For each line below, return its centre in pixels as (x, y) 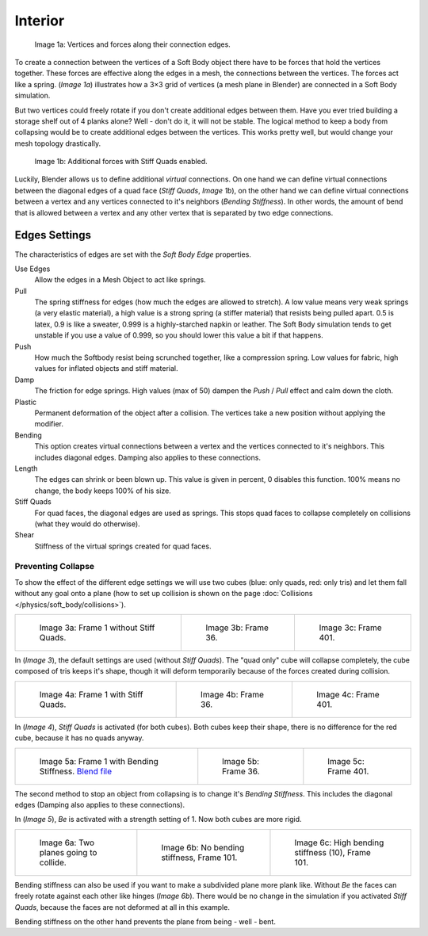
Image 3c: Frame (350, 628)
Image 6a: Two (67, 842)
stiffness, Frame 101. (199, 858)
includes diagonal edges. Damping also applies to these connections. (148, 457)
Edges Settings (53, 235)
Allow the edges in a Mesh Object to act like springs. (120, 280)
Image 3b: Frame (237, 628)
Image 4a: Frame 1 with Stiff (91, 694)
